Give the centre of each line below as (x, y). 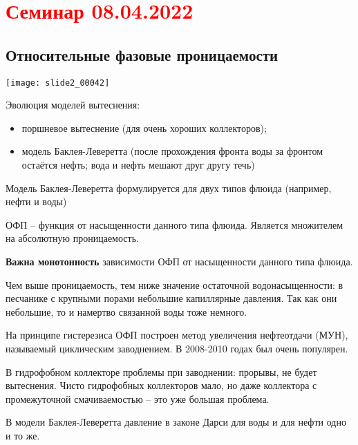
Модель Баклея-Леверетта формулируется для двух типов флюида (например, (169, 188)
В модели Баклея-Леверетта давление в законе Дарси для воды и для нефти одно (176, 422)
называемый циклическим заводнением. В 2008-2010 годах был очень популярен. (177, 348)
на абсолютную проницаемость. (72, 238)
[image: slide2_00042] (58, 83)
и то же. (23, 435)
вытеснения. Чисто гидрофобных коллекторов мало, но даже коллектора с (161, 385)
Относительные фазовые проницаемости (142, 54)
